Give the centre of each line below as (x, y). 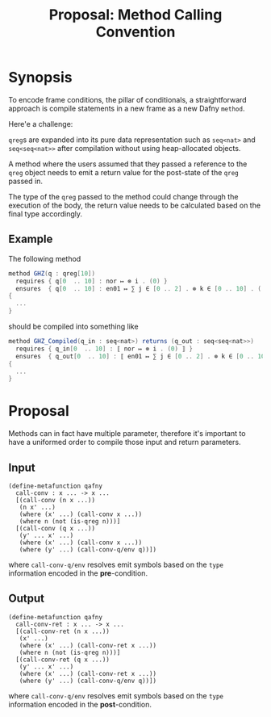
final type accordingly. (46, 214)
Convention (135, 32)
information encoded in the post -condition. (80, 704)
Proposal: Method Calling (135, 15)
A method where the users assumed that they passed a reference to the (128, 164)
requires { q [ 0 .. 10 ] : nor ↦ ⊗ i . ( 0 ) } (92, 281)
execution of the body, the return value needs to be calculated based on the (134, 205)
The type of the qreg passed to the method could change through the (123, 196)
